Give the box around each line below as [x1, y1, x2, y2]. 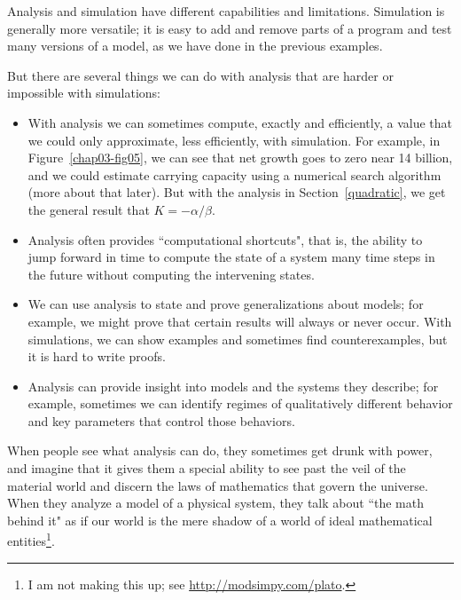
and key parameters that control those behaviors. [27, 411, 295, 430]
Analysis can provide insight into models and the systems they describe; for [27, 376, 439, 395]
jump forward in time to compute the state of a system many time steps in [27, 248, 435, 266]
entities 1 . [7, 529, 55, 550]
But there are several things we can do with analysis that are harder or [7, 66, 394, 84]
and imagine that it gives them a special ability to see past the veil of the [7, 459, 406, 478]
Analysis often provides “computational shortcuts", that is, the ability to [27, 230, 423, 249]
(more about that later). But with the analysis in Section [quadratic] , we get [27, 183, 446, 201]
